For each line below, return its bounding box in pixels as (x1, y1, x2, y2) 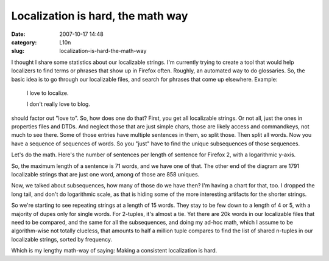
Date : (11, 30, 26, 38)
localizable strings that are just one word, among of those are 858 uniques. (11, 171, 200, 178)
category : (11, 38, 37, 46)
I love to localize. (26, 89, 69, 97)
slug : (11, 47, 24, 55)
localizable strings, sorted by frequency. (11, 235, 113, 243)
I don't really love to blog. (26, 100, 91, 108)
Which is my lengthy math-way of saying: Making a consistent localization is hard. (11, 247, 218, 254)
